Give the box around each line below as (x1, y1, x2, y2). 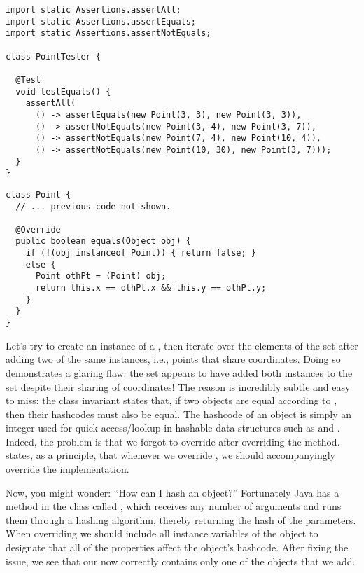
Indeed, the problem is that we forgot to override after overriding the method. (6, 434, 340, 448)
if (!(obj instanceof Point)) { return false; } (25, 248, 256, 258)
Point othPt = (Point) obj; (35, 271, 167, 282)
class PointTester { (6, 51, 101, 62)
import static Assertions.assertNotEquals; (6, 28, 211, 39)
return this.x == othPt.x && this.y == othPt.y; (35, 283, 267, 294)
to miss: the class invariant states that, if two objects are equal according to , (6, 393, 337, 408)
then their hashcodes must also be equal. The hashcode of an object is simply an (6, 406, 352, 421)
